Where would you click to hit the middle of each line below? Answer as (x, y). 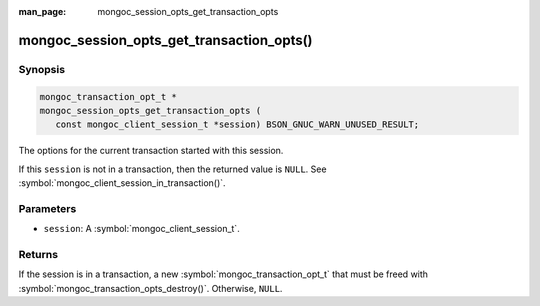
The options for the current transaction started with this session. (151, 151)
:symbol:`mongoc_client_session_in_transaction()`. (122, 183)
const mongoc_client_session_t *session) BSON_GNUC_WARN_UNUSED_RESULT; (237, 124)
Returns (38, 255)
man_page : (42, 11)
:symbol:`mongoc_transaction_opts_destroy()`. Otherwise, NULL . (150, 288)
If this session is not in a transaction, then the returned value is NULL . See (172, 169)
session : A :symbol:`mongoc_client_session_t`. (141, 229)
